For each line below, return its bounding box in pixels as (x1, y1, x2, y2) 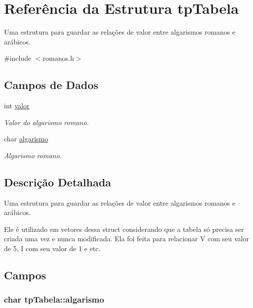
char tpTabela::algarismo (4, 293, 104, 306)
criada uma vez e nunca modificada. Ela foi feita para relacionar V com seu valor (4, 233, 249, 244)
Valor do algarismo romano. (4, 117, 89, 127)
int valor (4, 100, 30, 111)
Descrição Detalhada (4, 174, 111, 189)
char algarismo (4, 133, 48, 144)
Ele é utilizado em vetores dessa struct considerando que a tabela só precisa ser (4, 223, 244, 234)
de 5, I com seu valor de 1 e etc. (4, 243, 101, 254)
